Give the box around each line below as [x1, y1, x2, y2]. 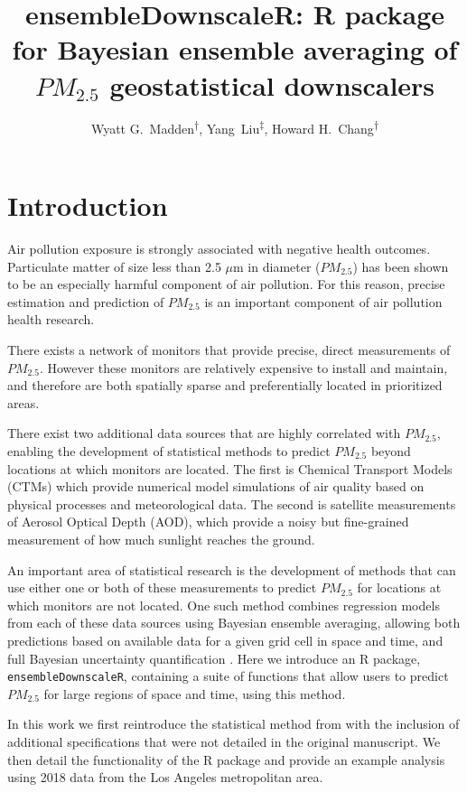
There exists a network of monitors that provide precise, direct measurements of [7, 340, 451, 359]
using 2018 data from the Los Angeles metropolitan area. [7, 768, 323, 787]
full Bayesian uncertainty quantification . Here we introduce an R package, [7, 648, 421, 667]
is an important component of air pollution [204, 292, 443, 311]
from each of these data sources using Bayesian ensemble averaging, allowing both [7, 613, 461, 632]
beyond [370, 441, 411, 460]
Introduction [7, 187, 168, 224]
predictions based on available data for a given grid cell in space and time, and [7, 630, 444, 649]
